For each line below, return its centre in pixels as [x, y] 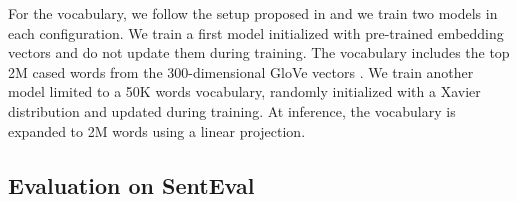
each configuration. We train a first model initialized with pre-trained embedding [256, 32]
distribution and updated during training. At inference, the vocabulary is [232, 110]
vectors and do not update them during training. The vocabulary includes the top [259, 52]
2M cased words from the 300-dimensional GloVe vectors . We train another [241, 71]
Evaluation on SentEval [131, 184]
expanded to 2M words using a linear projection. [157, 130]
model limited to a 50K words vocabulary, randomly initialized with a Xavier [244, 91]
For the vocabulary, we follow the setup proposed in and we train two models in [253, 13]
